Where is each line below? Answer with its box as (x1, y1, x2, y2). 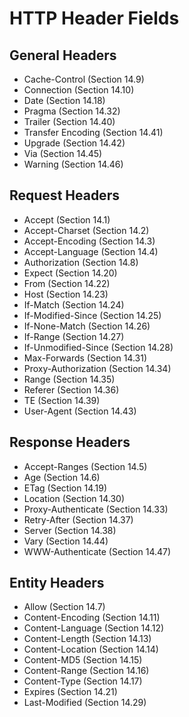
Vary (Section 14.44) (23, 535, 109, 547)
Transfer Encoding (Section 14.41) (23, 127, 164, 138)
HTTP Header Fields (9, 7, 180, 30)
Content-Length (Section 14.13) (23, 633, 152, 645)
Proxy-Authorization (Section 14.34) (23, 362, 172, 374)
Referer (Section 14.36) (23, 383, 120, 396)
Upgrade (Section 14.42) (23, 137, 126, 149)
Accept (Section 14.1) (23, 213, 111, 226)
